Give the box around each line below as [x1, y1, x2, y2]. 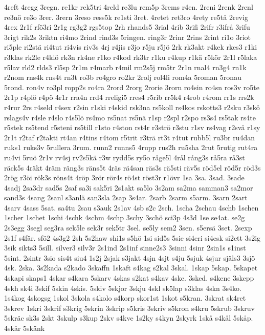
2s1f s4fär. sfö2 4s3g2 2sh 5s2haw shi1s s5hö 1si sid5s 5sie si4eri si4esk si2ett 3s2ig [4, 232, 261, 243]
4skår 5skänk [4, 323, 45, 333]
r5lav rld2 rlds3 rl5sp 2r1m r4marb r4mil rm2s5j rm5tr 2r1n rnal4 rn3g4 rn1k [4, 61, 247, 72]
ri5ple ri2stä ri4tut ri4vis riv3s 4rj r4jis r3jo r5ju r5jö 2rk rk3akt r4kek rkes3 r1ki [4, 41, 257, 52]
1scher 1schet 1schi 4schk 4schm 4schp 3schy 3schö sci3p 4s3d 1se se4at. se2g [4, 212, 245, 223]
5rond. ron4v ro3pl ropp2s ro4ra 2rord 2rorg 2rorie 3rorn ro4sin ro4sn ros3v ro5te [4, 81, 259, 92]
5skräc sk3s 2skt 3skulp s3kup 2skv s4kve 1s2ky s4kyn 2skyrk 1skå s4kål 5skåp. [4, 312, 253, 323]
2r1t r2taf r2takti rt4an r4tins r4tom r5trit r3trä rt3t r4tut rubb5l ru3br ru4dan [4, 132, 255, 142]
